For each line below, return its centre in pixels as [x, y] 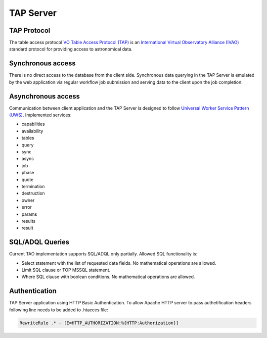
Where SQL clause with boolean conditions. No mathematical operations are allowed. [108, 277]
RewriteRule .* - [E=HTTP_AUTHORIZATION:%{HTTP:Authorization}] [99, 323]
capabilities [33, 124]
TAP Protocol [30, 30]
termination [33, 186]
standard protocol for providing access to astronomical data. [71, 49]
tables [28, 138]
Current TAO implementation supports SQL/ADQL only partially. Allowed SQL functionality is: [103, 254]
